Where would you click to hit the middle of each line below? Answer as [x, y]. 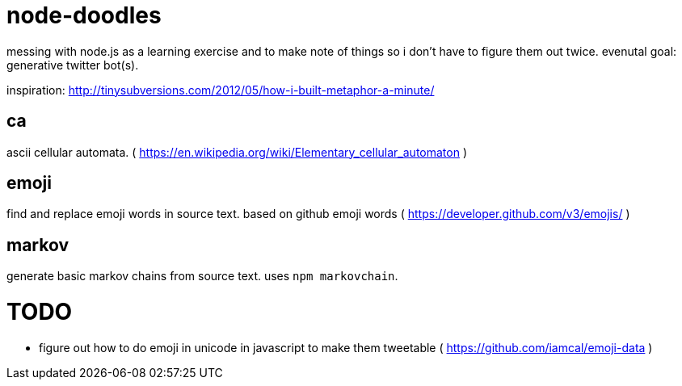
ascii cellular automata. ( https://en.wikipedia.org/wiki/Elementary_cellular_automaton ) [237, 152]
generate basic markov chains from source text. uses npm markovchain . [202, 276]
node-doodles [84, 15]
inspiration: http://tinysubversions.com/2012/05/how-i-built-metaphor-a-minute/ [221, 90]
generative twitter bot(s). [73, 65]
